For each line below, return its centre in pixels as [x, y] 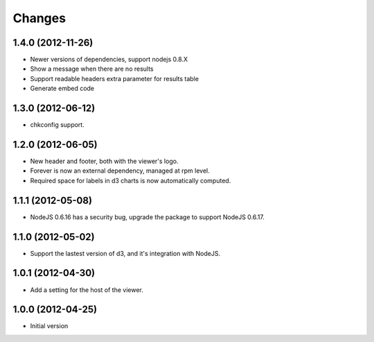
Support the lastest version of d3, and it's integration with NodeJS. [125, 253]
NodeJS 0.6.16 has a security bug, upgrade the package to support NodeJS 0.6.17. [147, 217]
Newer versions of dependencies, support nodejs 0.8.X [109, 60]
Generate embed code [62, 88]
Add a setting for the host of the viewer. [87, 290]
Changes [39, 18]
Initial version [49, 326]
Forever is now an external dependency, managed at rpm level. [120, 171]
